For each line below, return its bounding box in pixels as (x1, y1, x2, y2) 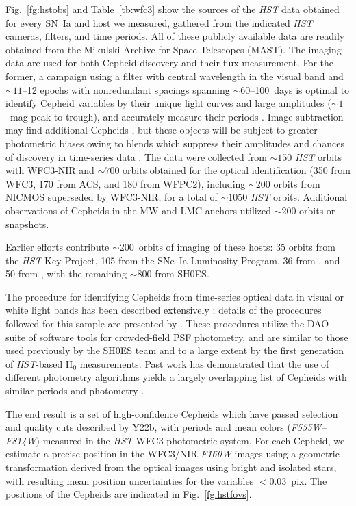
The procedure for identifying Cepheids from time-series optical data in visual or (5, 289, 344, 303)
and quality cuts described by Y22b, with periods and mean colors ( (5, 420, 291, 434)
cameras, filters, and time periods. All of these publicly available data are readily (5, 29, 345, 43)
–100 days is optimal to (250, 82, 350, 97)
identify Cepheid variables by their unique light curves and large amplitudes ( (5, 96, 331, 110)
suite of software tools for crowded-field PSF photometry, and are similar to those (5, 329, 348, 344)
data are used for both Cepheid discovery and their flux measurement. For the (5, 55, 334, 70)
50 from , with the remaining (5, 266, 127, 281)
